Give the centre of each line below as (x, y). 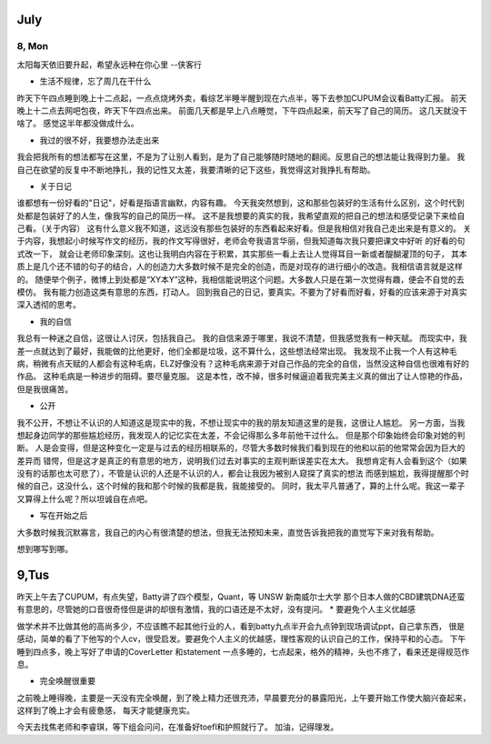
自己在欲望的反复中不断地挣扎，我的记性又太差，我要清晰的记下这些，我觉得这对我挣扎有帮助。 (196, 169)
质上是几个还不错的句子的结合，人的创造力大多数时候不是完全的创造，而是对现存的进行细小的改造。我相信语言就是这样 (240, 266)
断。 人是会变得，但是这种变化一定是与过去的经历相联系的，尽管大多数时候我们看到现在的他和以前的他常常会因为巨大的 (241, 448)
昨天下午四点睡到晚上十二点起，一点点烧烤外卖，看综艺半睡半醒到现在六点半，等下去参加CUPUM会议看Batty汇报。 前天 (242, 98)
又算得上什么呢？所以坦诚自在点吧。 (85, 498)
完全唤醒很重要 (67, 681)
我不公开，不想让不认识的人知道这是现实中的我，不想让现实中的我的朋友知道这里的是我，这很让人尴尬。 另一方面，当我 (241, 422)
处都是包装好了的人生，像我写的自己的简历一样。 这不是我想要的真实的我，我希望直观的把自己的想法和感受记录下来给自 (241, 216)
